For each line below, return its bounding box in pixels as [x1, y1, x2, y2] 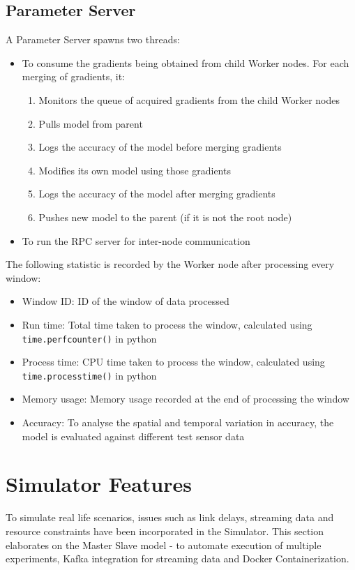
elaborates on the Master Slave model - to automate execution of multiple [6, 537, 322, 552]
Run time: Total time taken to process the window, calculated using [22, 317, 312, 331]
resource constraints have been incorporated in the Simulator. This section [6, 523, 324, 538]
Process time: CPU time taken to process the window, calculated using [22, 354, 325, 369]
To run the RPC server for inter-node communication [22, 233, 250, 248]
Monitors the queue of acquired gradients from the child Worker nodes [38, 92, 340, 107]
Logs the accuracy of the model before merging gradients [38, 140, 282, 154]
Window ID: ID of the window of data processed [22, 294, 229, 308]
